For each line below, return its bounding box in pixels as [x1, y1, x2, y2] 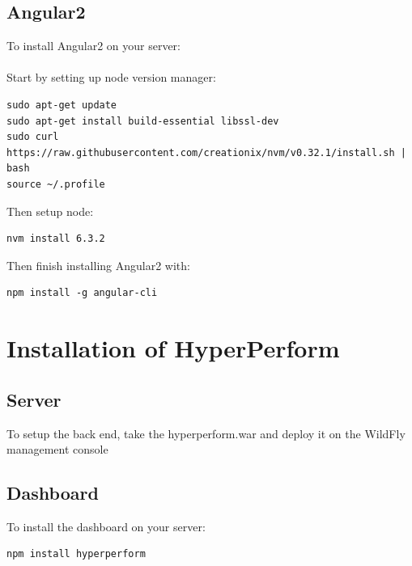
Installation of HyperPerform [6, 332, 340, 365]
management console [6, 441, 108, 458]
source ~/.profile [6, 178, 105, 190]
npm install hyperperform [6, 548, 146, 560]
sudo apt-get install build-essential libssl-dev [6, 115, 279, 127]
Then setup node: [6, 202, 94, 219]
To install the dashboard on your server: [6, 517, 206, 534]
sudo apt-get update [6, 99, 117, 111]
